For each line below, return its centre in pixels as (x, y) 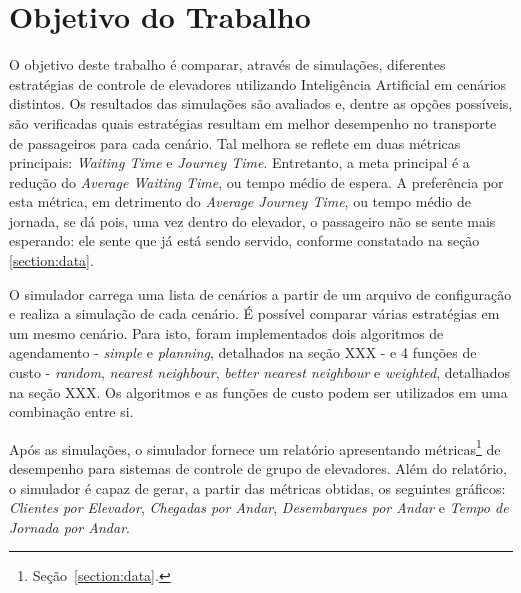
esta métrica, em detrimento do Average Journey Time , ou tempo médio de (240, 201)
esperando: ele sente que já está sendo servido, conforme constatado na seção (244, 240)
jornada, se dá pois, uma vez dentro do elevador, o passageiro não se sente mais (252, 220)
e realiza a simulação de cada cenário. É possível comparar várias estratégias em (254, 313)
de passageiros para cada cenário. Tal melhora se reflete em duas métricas (235, 142)
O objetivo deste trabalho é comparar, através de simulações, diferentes (227, 64)
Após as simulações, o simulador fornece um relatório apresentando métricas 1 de (255, 447)
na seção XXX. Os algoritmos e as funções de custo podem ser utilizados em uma (258, 391)
